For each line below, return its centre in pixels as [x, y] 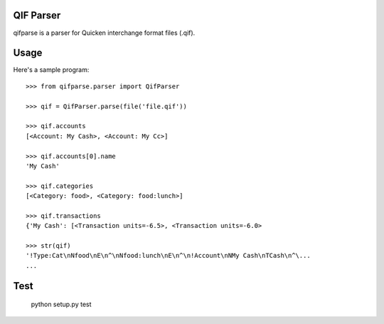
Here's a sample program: [51, 70]
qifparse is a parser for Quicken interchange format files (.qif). [104, 33]
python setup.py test [61, 304]
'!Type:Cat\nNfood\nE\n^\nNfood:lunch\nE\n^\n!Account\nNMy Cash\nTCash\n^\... [168, 256]
